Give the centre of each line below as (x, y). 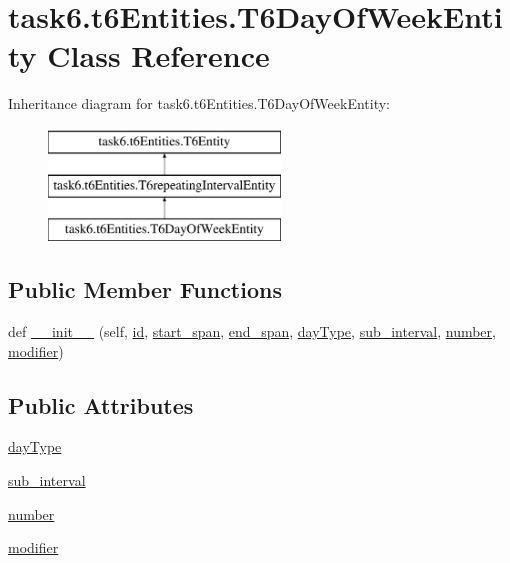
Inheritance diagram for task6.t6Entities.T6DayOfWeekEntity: (199, 103)
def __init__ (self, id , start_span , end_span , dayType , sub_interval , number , (252, 331)
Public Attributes (101, 404)
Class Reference (158, 55)
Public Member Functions (145, 289)
